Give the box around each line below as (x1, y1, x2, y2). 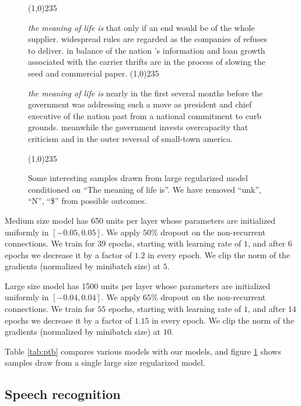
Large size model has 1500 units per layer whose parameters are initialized (5, 279, 271, 292)
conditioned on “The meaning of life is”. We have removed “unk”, (28, 183, 261, 195)
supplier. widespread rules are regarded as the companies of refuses (28, 33, 267, 45)
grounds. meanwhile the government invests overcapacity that (28, 121, 249, 133)
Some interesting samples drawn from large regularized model (28, 172, 248, 184)
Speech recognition (5, 385, 121, 403)
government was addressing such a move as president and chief (28, 98, 252, 110)
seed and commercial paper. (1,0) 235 (28, 67, 159, 79)
